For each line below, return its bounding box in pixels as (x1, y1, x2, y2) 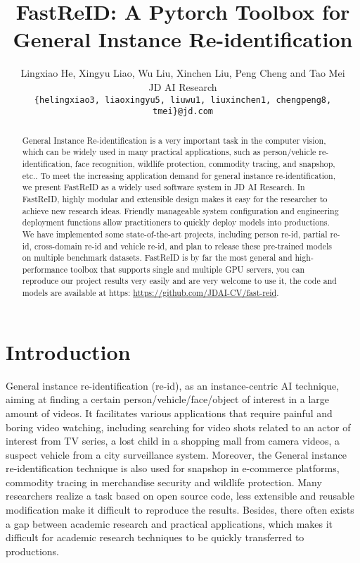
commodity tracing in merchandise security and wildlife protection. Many (6, 474, 322, 489)
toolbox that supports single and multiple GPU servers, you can (70, 263, 305, 275)
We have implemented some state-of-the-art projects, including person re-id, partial (22, 228, 328, 240)
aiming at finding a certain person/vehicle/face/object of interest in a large (6, 392, 329, 407)
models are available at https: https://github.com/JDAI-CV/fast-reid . (22, 287, 279, 299)
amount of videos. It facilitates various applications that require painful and (6, 405, 333, 420)
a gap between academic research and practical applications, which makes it (6, 516, 333, 531)
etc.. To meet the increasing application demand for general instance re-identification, (22, 169, 335, 181)
